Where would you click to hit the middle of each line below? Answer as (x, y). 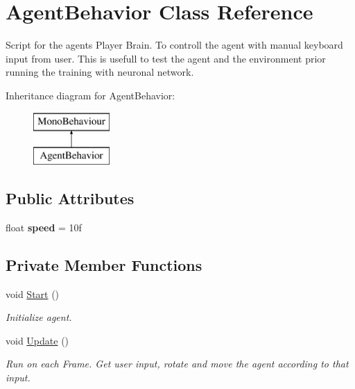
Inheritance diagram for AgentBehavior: (90, 95)
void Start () (33, 293)
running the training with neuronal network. (100, 72)
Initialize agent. (39, 317)
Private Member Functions (104, 264)
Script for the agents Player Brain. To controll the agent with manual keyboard (174, 45)
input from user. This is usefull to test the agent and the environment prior (166, 58)
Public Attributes (70, 198)
